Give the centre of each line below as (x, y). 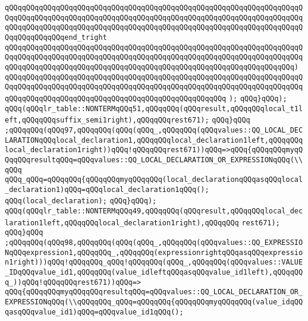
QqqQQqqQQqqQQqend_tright (56, 37)
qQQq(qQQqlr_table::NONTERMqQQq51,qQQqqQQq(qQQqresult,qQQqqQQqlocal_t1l (154, 108)
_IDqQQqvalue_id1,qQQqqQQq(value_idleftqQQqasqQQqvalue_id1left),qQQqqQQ (154, 273)
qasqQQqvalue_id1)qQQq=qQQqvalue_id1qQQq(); (94, 312)
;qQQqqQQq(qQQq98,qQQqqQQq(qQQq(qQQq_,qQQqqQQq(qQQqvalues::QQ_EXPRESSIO (154, 243)
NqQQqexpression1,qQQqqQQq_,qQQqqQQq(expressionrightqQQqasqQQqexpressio (154, 252)
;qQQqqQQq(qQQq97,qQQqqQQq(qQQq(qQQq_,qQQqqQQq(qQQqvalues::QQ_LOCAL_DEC (154, 130)
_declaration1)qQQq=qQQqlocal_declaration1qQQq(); (107, 189)
